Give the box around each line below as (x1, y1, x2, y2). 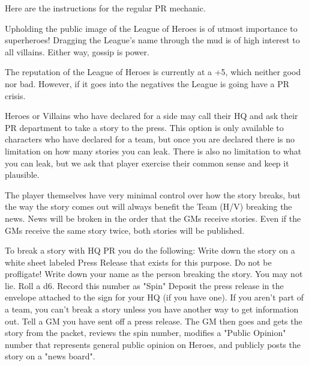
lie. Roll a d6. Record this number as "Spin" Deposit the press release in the (5, 279, 284, 291)
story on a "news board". (5, 350, 95, 362)
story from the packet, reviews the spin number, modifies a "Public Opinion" (5, 326, 286, 339)
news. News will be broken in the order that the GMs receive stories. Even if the (5, 212, 301, 224)
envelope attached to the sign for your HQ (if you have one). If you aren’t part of (5, 291, 304, 303)
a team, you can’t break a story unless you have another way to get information (5, 303, 299, 316)
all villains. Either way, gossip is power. (5, 45, 149, 58)
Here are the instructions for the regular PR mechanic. (5, 2, 206, 14)
